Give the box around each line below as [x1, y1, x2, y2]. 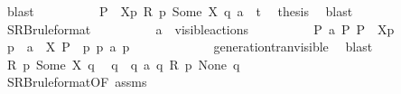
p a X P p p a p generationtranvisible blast [6, 37, 373, 56]
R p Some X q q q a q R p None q [6, 54, 240, 73]
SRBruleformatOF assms [6, 72, 147, 91]
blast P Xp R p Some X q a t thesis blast [6, 2, 353, 20]
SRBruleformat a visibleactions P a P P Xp [6, 19, 395, 38]
